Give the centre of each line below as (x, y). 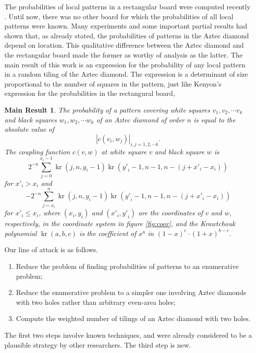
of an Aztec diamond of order (141, 119)
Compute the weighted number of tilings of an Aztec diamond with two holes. (133, 318)
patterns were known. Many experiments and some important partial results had (126, 26)
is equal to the (214, 119)
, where (49, 213)
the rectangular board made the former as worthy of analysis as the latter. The (124, 54)
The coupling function (37, 151)
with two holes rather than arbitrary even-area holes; (96, 302)
